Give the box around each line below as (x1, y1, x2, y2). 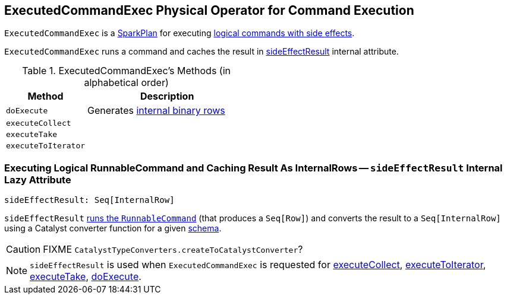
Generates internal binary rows (87, 104, 225, 117)
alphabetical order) (84, 77, 169, 89)
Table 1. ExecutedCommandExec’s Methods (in (22, 65, 231, 77)
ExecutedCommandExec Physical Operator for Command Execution (4, 3, 414, 18)
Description (140, 90, 194, 103)
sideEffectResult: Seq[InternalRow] (4, 195, 175, 205)
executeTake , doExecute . (30, 271, 141, 283)
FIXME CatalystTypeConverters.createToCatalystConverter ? (43, 243, 303, 256)
